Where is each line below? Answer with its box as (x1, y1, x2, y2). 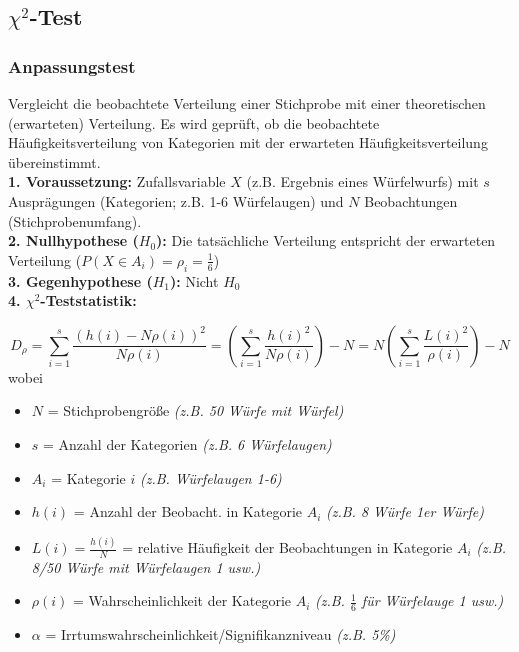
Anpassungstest (8, 53, 136, 78)
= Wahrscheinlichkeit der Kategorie (73, 590, 292, 611)
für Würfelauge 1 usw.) (361, 590, 504, 611)
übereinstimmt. (8, 151, 101, 172)
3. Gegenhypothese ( (8, 270, 153, 291)
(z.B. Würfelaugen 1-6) (140, 467, 282, 488)
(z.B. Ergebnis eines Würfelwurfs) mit (246, 171, 479, 192)
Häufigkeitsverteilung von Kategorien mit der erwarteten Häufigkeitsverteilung (8, 132, 488, 153)
